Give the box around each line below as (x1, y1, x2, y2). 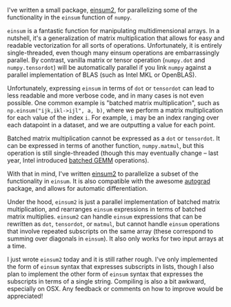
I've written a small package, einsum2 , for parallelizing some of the (7, 6, 198, 14)
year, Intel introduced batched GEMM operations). (7, 156, 150, 165)
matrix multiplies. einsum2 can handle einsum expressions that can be (7, 212, 202, 221)
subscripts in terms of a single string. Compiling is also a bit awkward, (7, 277, 206, 286)
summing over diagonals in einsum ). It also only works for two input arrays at (7, 234, 224, 243)
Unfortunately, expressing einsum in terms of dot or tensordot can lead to (7, 84, 215, 92)
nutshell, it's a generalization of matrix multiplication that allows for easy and (7, 34, 225, 42)
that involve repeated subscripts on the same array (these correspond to (7, 227, 214, 235)
